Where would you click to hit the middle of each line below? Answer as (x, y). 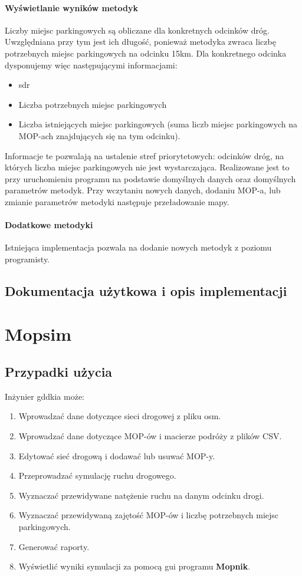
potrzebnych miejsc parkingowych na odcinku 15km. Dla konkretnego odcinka (146, 53)
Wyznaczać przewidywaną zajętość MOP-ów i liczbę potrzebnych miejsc (149, 515)
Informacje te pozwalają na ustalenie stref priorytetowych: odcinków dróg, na (145, 155)
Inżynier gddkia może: (45, 396)
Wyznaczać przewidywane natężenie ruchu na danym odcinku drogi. (141, 495)
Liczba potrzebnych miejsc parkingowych (93, 104)
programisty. (27, 259)
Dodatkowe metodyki (49, 225)
